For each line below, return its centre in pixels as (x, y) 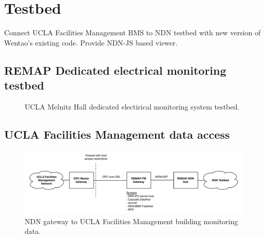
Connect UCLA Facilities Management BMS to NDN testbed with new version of (132, 33)
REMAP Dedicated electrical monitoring (115, 70)
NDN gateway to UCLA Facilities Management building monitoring (131, 221)
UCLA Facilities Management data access (117, 134)
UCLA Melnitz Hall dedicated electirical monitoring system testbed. (132, 106)
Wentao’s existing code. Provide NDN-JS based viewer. (91, 42)
